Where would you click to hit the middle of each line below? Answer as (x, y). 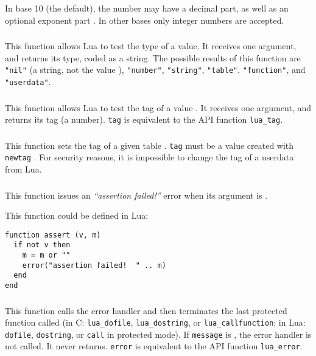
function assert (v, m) (53, 235)
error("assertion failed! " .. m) (94, 265)
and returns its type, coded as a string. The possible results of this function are (153, 57)
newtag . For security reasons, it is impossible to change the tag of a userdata (149, 157)
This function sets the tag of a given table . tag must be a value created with (149, 145)
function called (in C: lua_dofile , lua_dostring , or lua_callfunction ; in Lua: (155, 322)
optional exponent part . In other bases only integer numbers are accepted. (145, 20)
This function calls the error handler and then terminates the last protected (146, 310)
